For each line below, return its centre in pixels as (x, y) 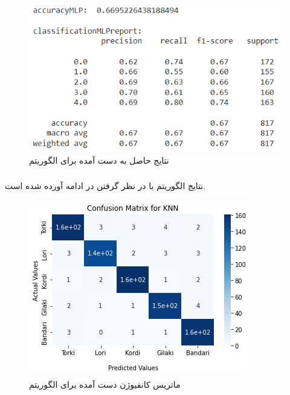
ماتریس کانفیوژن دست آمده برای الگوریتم (105, 384)
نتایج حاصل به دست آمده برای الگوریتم (99, 160)
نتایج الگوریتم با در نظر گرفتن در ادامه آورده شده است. (105, 186)
